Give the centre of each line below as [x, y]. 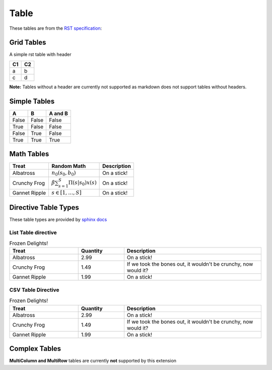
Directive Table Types [44, 207]
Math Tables [29, 154]
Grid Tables [28, 43]
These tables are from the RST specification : [56, 28]
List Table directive [33, 232]
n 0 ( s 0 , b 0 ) [64, 173]
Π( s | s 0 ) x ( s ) [82, 183]
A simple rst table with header [40, 54]
